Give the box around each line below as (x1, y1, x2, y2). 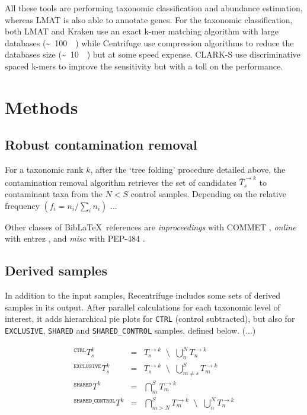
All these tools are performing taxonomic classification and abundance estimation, (5, 2, 303, 14)
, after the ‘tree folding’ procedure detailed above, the (90, 163, 286, 176)
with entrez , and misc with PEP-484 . (5, 232, 145, 245)
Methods (5, 94, 78, 119)
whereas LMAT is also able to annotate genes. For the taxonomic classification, (5, 13, 293, 26)
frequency (5, 199, 40, 211)
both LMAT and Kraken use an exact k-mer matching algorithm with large (5, 25, 279, 37)
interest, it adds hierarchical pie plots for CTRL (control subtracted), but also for (5, 312, 295, 325)
